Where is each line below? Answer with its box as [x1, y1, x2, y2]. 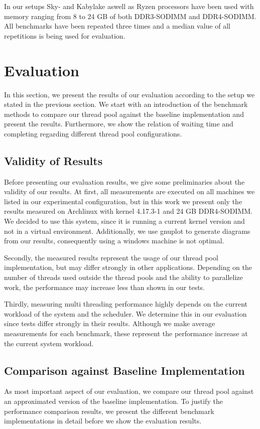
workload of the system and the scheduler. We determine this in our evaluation [4, 308, 247, 319]
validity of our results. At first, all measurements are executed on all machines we [4, 186, 255, 197]
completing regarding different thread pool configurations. [4, 128, 182, 138]
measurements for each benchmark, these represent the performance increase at [4, 328, 248, 338]
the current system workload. [4, 338, 94, 348]
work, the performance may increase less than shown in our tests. [4, 281, 205, 292]
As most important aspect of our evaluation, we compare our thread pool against [4, 386, 254, 396]
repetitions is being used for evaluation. [4, 30, 125, 41]
